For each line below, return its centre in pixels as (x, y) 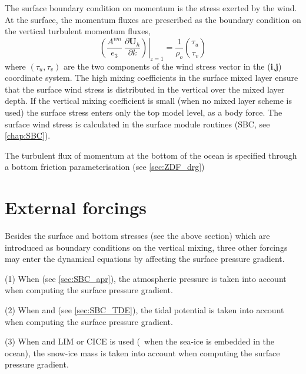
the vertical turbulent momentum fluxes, (78, 31)
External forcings (76, 207)
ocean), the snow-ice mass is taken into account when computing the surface (142, 352)
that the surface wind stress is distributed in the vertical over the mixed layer (145, 89)
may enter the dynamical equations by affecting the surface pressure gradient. (145, 259)
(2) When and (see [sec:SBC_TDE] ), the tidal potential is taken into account (144, 310)
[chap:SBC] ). (28, 135)
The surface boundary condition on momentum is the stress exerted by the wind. (151, 8)
